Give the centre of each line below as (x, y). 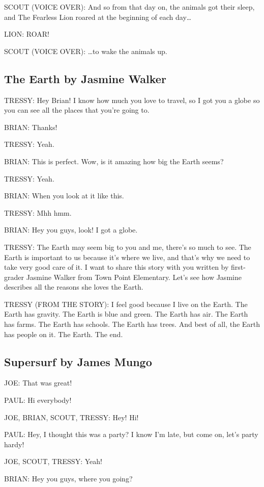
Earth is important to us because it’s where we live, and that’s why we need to (127, 257)
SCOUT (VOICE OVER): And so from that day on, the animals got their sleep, (129, 7)
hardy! (14, 444)
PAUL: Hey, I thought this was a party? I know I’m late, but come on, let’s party (131, 434)
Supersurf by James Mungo (78, 361)
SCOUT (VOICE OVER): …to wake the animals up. (86, 51)
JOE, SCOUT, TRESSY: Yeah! (53, 461)
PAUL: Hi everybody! (38, 400)
